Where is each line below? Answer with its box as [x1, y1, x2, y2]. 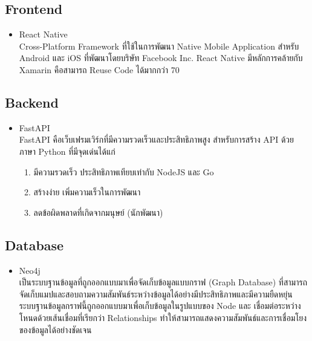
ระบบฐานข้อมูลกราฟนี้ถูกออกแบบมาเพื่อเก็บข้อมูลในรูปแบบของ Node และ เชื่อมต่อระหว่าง [19, 299, 301, 312]
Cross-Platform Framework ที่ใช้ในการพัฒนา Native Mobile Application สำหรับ [19, 39, 299, 52]
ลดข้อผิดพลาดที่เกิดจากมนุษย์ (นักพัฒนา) [33, 206, 163, 218]
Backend [5, 93, 59, 111]
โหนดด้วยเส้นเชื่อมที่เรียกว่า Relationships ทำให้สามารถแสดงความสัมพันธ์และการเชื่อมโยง [19, 311, 307, 323]
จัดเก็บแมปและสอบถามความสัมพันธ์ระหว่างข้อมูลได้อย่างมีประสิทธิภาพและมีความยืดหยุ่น [19, 287, 293, 300]
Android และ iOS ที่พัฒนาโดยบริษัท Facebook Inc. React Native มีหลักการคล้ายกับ [19, 51, 303, 64]
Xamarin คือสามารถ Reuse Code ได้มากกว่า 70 [19, 63, 180, 76]
